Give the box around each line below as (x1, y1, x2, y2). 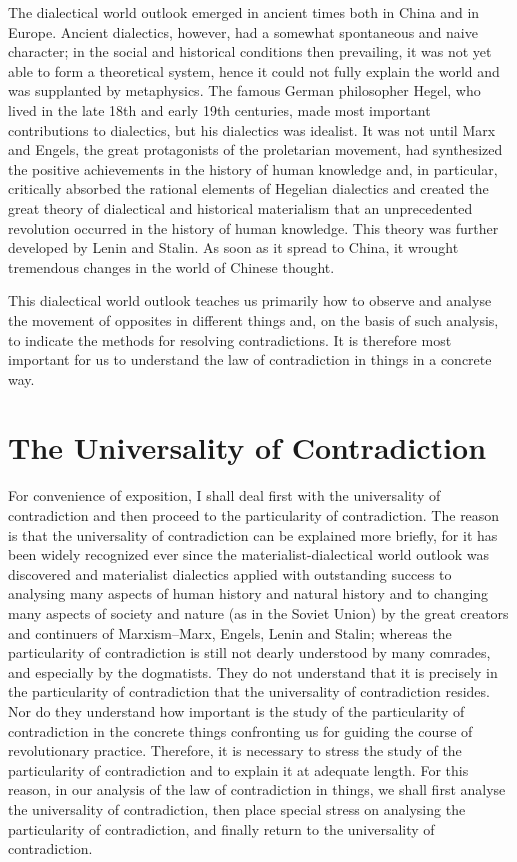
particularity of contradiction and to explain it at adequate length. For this (8, 759, 469, 780)
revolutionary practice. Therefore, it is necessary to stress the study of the (8, 740, 462, 761)
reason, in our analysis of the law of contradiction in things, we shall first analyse (8, 779, 506, 800)
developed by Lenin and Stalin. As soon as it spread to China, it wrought (8, 237, 459, 258)
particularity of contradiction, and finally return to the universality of (8, 818, 435, 839)
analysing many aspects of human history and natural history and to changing (8, 583, 489, 604)
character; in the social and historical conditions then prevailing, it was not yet (8, 41, 492, 62)
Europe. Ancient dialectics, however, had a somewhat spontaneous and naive (8, 21, 478, 42)
